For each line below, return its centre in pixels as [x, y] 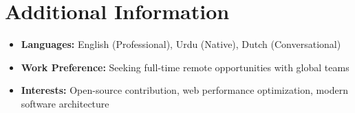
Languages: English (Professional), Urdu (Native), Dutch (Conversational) [181, 44]
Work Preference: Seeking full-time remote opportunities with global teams [185, 67]
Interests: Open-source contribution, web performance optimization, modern [184, 90]
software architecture [65, 103]
